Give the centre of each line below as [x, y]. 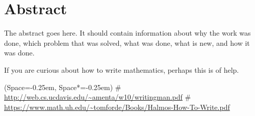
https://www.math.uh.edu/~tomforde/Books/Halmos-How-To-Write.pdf [117, 107]
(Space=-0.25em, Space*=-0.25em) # [63, 87]
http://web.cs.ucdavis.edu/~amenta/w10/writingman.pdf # [98, 97]
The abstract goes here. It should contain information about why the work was [127, 33]
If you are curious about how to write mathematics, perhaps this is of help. [122, 69]
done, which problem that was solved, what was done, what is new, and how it [127, 42]
